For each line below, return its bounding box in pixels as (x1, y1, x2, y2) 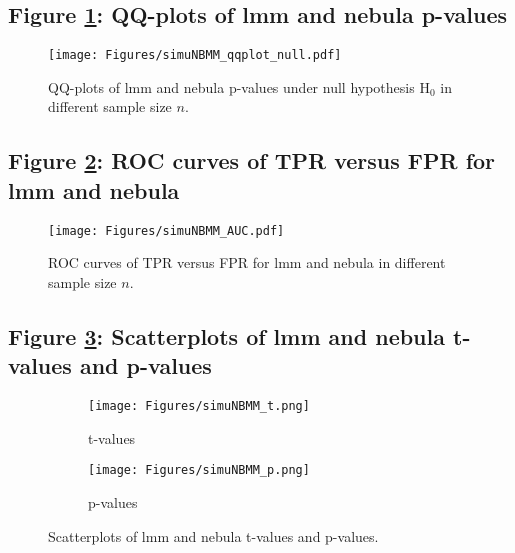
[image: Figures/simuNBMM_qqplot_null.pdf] (48, 48, 342, 63)
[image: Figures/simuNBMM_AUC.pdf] (48, 223, 285, 238)
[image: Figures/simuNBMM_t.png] (88, 399, 310, 414)
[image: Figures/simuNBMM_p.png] (88, 463, 310, 478)
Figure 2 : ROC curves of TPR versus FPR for (8, 145, 496, 176)
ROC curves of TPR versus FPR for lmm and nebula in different (48, 252, 446, 273)
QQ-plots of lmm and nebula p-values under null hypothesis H (48, 76, 430, 97)
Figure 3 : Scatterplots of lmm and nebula (8, 320, 445, 351)
